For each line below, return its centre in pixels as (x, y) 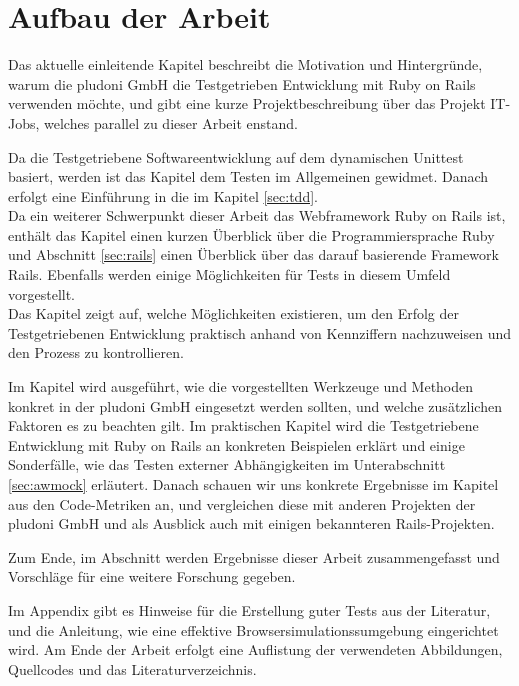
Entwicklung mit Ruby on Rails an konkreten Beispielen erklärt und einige (236, 444)
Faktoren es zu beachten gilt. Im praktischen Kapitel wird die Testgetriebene (243, 425)
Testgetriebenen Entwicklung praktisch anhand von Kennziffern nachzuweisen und (260, 332)
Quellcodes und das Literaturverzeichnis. (132, 668)
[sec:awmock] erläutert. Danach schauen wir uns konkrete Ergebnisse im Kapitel (253, 484)
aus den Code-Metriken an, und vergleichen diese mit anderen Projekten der (242, 503)
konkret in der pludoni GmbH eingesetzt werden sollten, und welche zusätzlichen (255, 405)
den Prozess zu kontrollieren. (96, 352)
